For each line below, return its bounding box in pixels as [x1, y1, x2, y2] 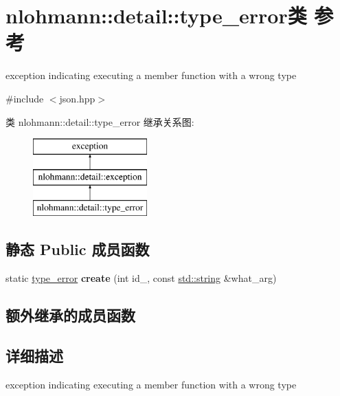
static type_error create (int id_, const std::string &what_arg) [5, 271, 277, 285]
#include [5, 91, 44, 105]
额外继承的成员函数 [5, 305, 135, 326]
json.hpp [59, 91, 95, 105]
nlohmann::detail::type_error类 [5, 1, 307, 30]
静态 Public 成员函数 [5, 239, 150, 260]
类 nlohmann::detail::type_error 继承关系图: [5, 114, 194, 129]
